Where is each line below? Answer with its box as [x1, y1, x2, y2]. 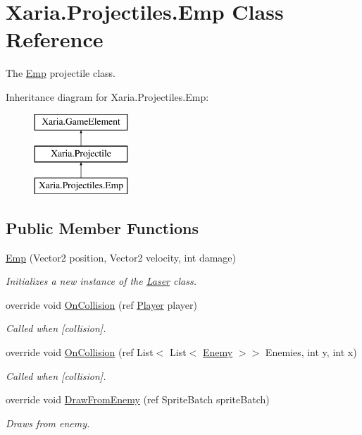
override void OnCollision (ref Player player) [6, 297, 197, 312]
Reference [6, 25, 104, 54]
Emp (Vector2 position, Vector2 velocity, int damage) [6, 250, 237, 264]
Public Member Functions [6, 216, 199, 238]
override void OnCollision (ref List [6, 345, 154, 360]
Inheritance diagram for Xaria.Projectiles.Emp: [6, 89, 209, 104]
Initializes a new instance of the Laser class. [6, 274, 196, 288]
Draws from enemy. [6, 415, 90, 430]
